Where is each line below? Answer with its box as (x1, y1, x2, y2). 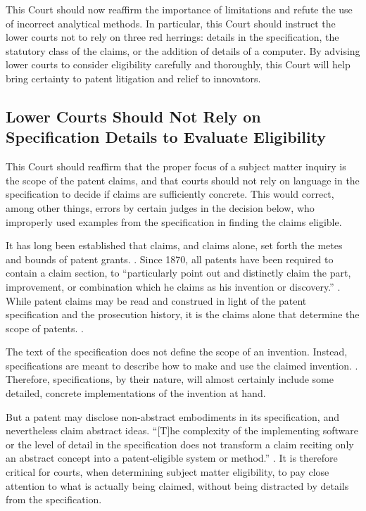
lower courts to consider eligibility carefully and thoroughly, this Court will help (6, 57, 351, 72)
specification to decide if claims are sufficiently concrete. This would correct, (6, 187, 334, 201)
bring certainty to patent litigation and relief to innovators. (6, 70, 261, 85)
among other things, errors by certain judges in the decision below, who (6, 200, 315, 215)
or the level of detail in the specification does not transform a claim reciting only (6, 436, 354, 451)
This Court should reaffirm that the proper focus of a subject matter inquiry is (6, 159, 346, 174)
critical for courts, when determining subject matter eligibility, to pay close (6, 465, 329, 479)
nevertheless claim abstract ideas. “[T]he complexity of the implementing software (6, 423, 358, 438)
